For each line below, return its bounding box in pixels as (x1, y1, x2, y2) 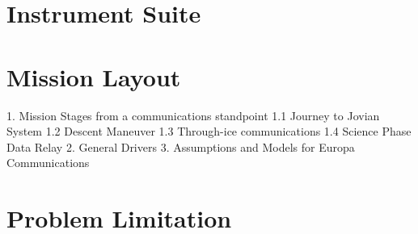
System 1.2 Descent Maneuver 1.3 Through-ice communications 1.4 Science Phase (6, 123, 412, 140)
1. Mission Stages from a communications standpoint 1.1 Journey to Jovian (6, 107, 380, 123)
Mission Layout (6, 60, 181, 93)
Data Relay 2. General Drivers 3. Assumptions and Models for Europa (6, 138, 355, 155)
